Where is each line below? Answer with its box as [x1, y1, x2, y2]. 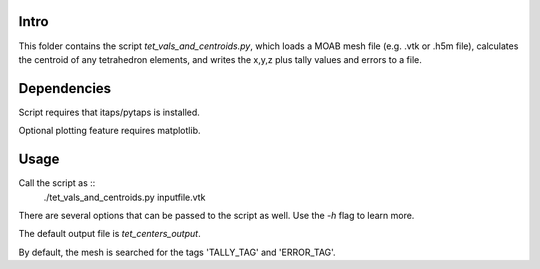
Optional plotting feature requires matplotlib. [18, 125, 201, 137]
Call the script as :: [18, 177, 96, 189]
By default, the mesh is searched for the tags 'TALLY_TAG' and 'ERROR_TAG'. [18, 246, 336, 258]
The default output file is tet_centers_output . [18, 228, 201, 240]
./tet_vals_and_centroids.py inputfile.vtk [43, 191, 206, 203]
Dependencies [18, 80, 112, 97]
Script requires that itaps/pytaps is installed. [18, 106, 200, 118]
